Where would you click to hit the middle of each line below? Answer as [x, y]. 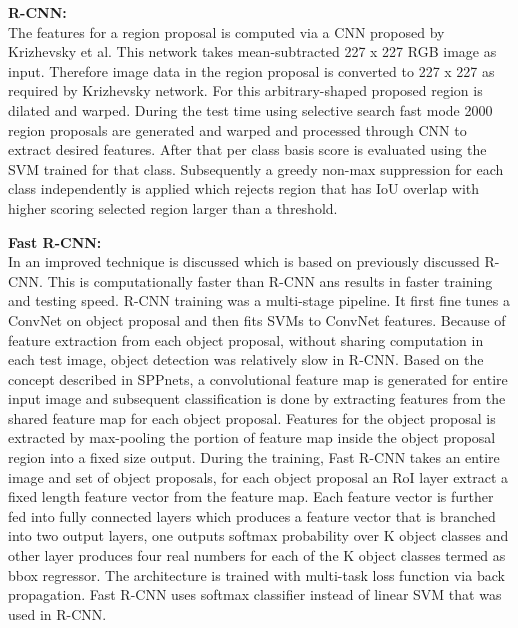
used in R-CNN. [57, 613]
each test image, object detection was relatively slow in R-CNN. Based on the [246, 359]
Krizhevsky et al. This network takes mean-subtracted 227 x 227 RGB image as [252, 51]
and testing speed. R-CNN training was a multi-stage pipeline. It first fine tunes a [259, 300]
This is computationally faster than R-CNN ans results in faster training [270, 280]
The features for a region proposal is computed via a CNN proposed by [226, 31]
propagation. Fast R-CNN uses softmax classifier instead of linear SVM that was [255, 594]
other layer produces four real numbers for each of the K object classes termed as [257, 555]
